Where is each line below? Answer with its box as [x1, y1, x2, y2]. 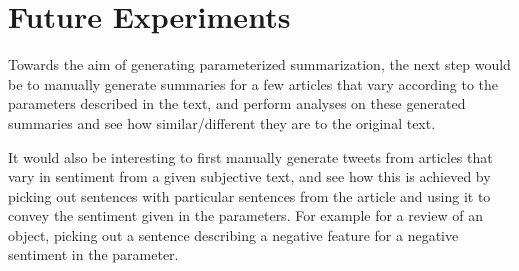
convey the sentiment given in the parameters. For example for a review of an [8, 205, 483, 226]
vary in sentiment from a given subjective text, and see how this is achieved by [8, 166, 491, 187]
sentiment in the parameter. [8, 244, 179, 265]
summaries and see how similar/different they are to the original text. [8, 112, 436, 133]
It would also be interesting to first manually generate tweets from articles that [8, 146, 493, 167]
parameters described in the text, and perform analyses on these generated [8, 93, 466, 114]
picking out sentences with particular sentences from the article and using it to [8, 185, 491, 206]
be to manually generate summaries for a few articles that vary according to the [8, 73, 499, 94]
